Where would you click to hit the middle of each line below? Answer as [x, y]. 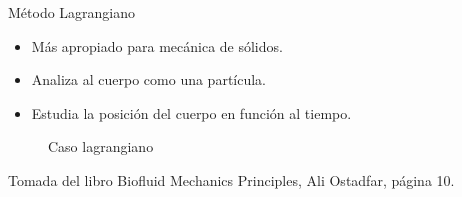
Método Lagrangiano [72, 12]
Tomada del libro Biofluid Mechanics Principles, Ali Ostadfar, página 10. [231, 179]
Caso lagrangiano [101, 146]
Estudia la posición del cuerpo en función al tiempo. [191, 112]
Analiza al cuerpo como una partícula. [149, 79]
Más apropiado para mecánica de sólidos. [157, 45]
